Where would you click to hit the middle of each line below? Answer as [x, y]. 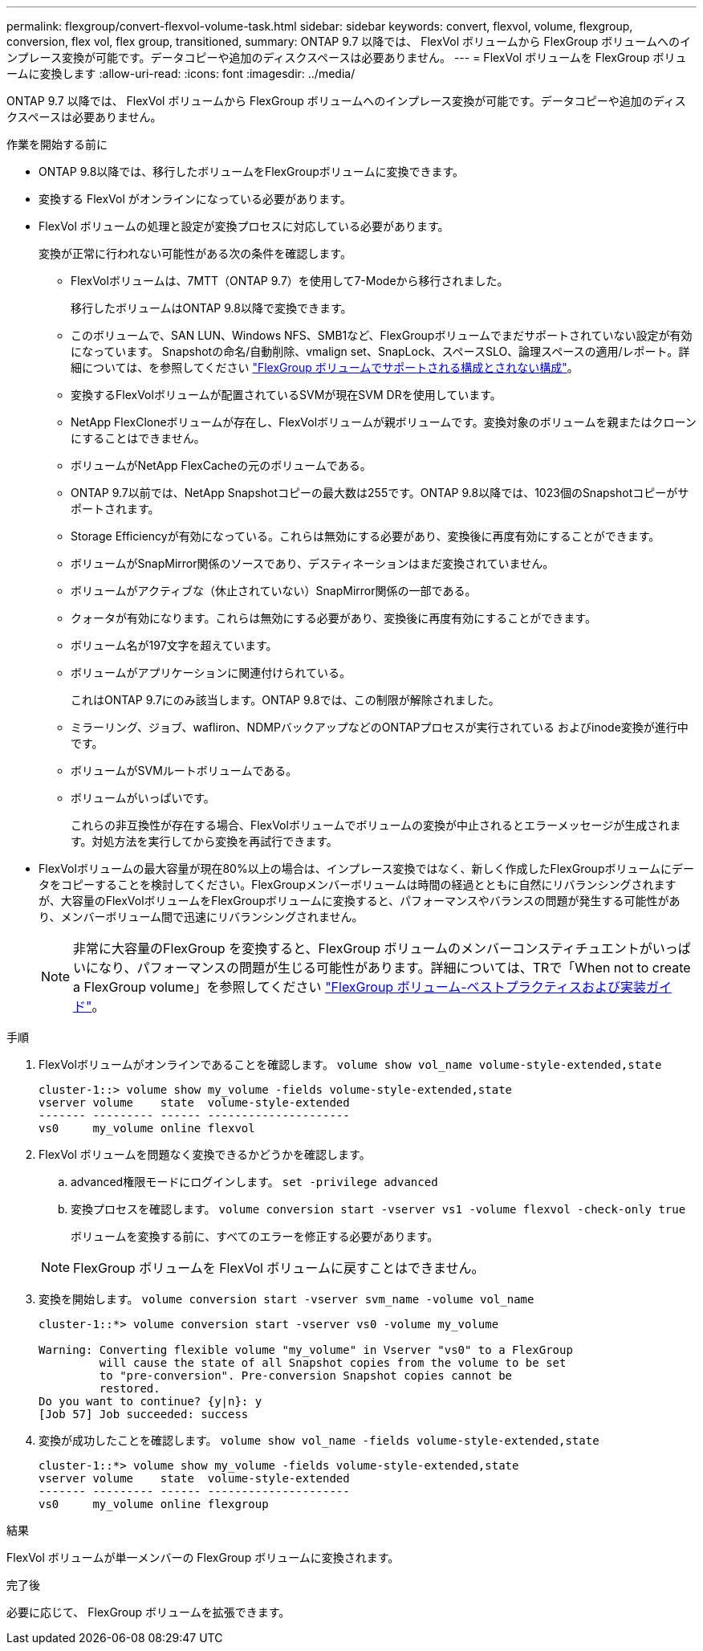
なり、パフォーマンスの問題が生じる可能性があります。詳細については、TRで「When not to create [395, 968]
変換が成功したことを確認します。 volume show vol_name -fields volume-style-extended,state [319, 1440]
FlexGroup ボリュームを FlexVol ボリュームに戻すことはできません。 [279, 1268]
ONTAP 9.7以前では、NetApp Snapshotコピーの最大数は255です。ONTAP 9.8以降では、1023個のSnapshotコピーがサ [380, 493]
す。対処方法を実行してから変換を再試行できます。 [204, 841]
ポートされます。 [115, 509]
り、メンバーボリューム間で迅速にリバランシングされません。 [201, 917]
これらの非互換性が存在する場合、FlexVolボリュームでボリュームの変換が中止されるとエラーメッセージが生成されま [376, 825]
